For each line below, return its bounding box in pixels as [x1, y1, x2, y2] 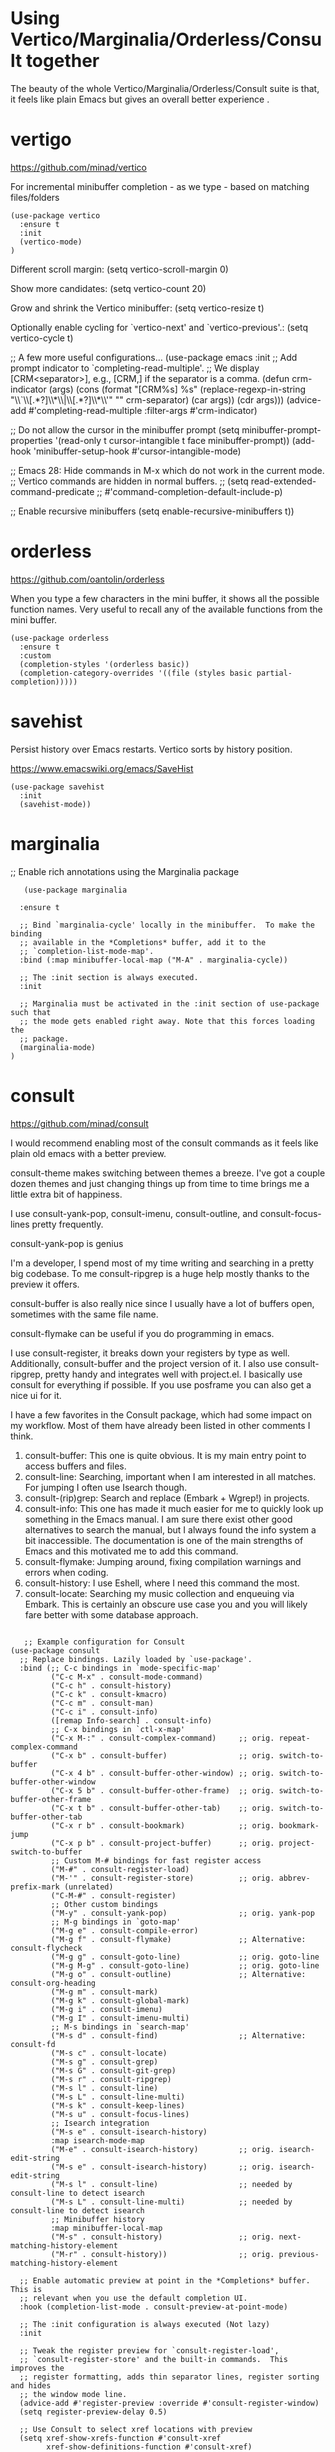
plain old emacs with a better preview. [10, 1147, 167, 1159]
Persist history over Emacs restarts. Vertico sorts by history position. [10, 743, 293, 755]
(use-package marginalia [23, 885, 128, 895]
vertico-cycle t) [10, 332, 74, 344]
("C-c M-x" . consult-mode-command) [50, 1672, 203, 1682]
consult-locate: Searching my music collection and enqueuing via [24, 1587, 295, 1599]
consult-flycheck [10, 1943, 83, 1953]
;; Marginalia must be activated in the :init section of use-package [19, 998, 320, 1009]
